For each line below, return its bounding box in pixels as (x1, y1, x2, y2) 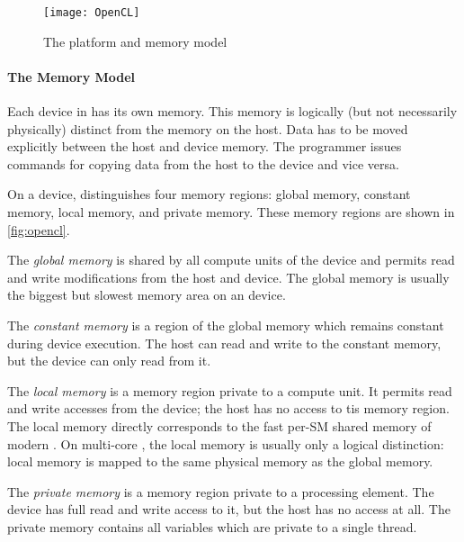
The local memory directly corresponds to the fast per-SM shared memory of (7, 416, 432, 435)
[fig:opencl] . (7, 220, 70, 239)
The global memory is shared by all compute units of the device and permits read (7, 250, 455, 269)
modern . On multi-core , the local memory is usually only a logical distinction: (7, 434, 444, 453)
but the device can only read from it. (7, 351, 211, 370)
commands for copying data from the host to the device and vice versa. (7, 154, 399, 173)
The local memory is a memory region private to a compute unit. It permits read (7, 381, 452, 400)
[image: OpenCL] (43, 6, 140, 19)
